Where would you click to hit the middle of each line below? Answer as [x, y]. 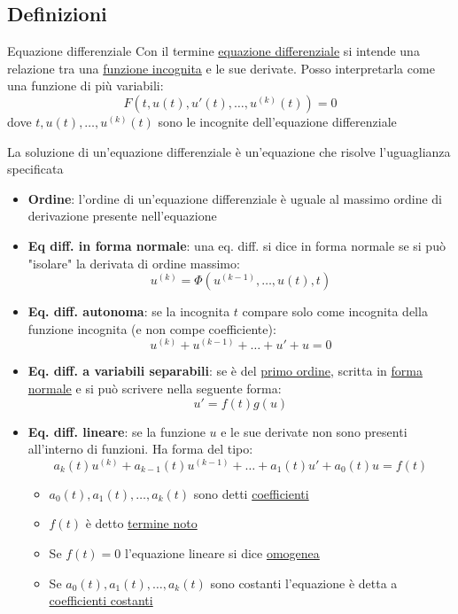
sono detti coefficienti [251, 493]
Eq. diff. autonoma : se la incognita [129, 311]
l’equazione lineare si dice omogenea [222, 552]
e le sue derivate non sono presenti [314, 431]
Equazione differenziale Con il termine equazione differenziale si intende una [213, 51]
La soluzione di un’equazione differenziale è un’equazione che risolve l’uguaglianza [229, 151]
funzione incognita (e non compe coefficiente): [152, 328]
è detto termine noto [141, 523]
